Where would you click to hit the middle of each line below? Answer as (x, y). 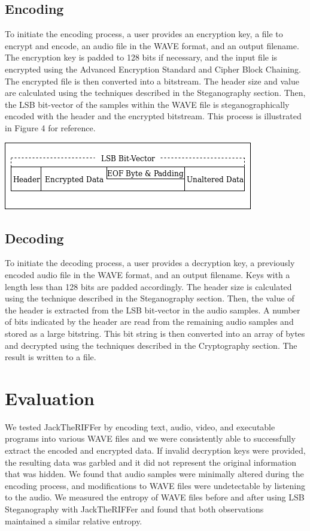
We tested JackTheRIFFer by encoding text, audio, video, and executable (140, 426)
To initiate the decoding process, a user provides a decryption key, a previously (150, 263)
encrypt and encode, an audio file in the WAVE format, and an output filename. (152, 45)
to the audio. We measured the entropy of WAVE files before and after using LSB (155, 497)
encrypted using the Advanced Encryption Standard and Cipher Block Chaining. (153, 69)
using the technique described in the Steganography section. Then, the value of (150, 298)
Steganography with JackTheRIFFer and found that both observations (134, 509)
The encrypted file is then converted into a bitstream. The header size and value (152, 81)
